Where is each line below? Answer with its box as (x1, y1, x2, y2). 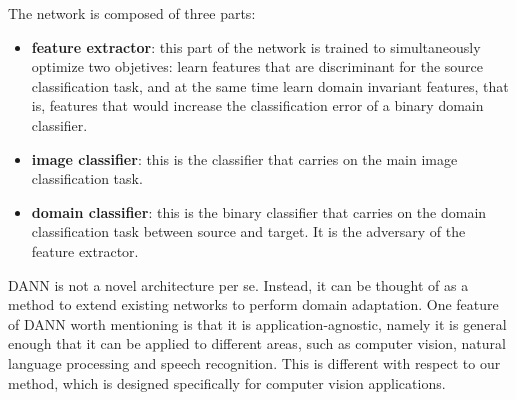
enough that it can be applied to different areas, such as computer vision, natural (8, 333, 506, 354)
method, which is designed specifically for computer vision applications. (8, 372, 446, 393)
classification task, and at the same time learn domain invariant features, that (31, 75, 509, 96)
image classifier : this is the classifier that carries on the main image (31, 148, 458, 169)
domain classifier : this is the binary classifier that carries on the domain (31, 201, 487, 222)
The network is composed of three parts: (8, 3, 256, 23)
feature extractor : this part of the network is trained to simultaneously (31, 36, 481, 57)
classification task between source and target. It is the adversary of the (31, 221, 466, 242)
